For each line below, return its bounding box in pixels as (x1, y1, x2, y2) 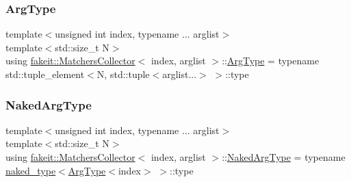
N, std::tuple (96, 67, 150, 81)
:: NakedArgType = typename (222, 150, 346, 164)
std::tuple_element (5, 67, 85, 81)
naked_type (5, 163, 56, 177)
